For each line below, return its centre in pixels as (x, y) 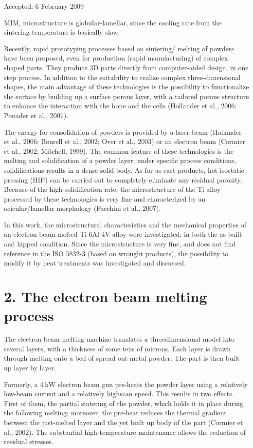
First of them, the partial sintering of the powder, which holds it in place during (124, 403)
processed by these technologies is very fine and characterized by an (105, 198)
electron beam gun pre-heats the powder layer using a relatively (153, 384)
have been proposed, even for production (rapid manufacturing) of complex (116, 58)
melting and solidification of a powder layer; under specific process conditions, (120, 160)
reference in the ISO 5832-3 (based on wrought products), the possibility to (116, 253)
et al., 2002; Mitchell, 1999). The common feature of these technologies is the (119, 151)
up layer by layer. (30, 367)
